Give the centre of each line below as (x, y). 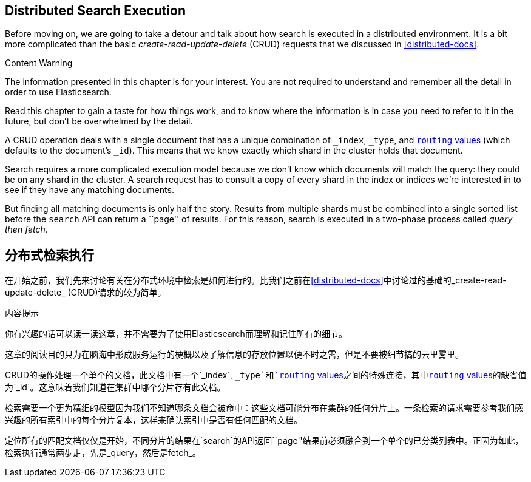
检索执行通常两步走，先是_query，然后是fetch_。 (103, 453)
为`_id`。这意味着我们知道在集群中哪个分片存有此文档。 (115, 387)
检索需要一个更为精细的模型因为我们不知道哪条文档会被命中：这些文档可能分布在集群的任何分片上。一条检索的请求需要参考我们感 (264, 408)
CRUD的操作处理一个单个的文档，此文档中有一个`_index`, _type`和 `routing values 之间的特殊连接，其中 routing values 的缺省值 (266, 375)
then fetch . (26, 229)
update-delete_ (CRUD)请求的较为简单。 (86, 293)
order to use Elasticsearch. (58, 92)
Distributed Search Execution (96, 11)
